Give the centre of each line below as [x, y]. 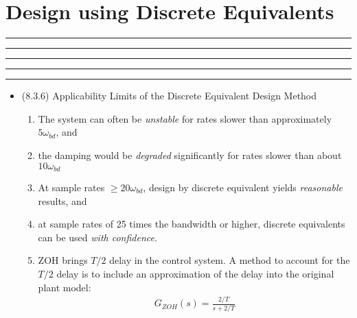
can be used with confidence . [97, 237]
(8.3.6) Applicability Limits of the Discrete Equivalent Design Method [169, 96]
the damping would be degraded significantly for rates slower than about [190, 155]
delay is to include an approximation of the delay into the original [195, 273]
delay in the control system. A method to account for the [230, 260]
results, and [62, 200]
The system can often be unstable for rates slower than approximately [185, 118]
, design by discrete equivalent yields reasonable [243, 187]
